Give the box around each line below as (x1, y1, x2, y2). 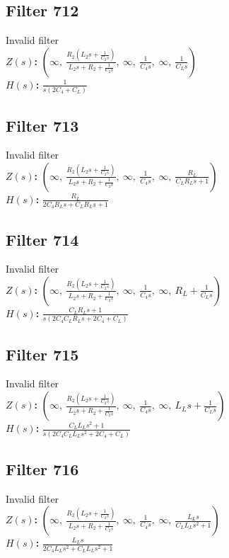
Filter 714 (6, 228, 79, 250)
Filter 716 (6, 458, 79, 480)
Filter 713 (6, 114, 79, 136)
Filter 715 (6, 343, 79, 365)
